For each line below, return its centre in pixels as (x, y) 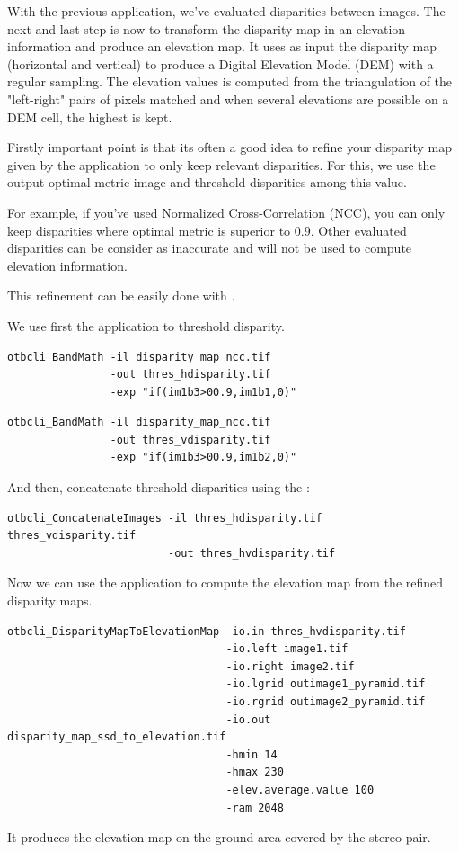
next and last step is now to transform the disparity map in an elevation (207, 28)
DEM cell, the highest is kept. (90, 117)
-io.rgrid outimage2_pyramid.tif (326, 702)
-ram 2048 (255, 807)
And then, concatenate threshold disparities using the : (159, 487)
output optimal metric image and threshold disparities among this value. (207, 182)
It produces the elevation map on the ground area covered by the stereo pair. (219, 837)
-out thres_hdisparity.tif (190, 375)
